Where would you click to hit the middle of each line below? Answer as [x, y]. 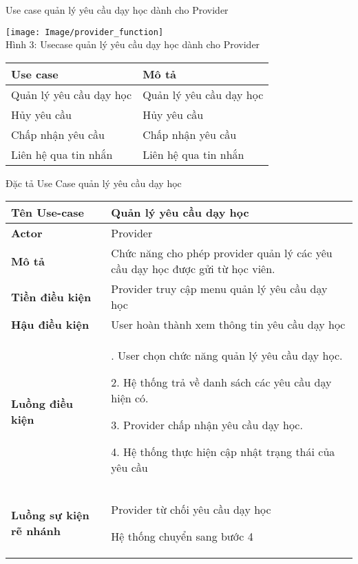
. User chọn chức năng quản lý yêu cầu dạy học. [227, 356]
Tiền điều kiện [51, 296]
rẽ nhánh [36, 531]
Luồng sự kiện [50, 515]
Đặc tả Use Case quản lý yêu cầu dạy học [94, 183]
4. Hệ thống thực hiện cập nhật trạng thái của [223, 452]
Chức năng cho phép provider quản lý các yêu [222, 253]
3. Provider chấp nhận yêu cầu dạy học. [207, 425]
